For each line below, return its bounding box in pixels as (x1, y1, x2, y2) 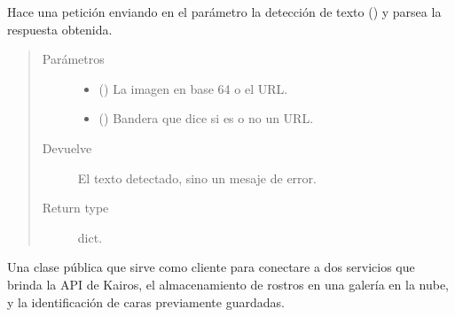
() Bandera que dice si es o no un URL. (98, 109, 314, 128)
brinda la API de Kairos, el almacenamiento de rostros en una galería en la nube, (7, 274, 450, 293)
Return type (42, 198, 109, 217)
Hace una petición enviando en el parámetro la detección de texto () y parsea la (7, 3, 442, 20)
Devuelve (42, 138, 92, 157)
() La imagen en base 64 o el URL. (98, 79, 288, 97)
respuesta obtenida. (7, 19, 113, 38)
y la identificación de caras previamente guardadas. (7, 292, 285, 311)
